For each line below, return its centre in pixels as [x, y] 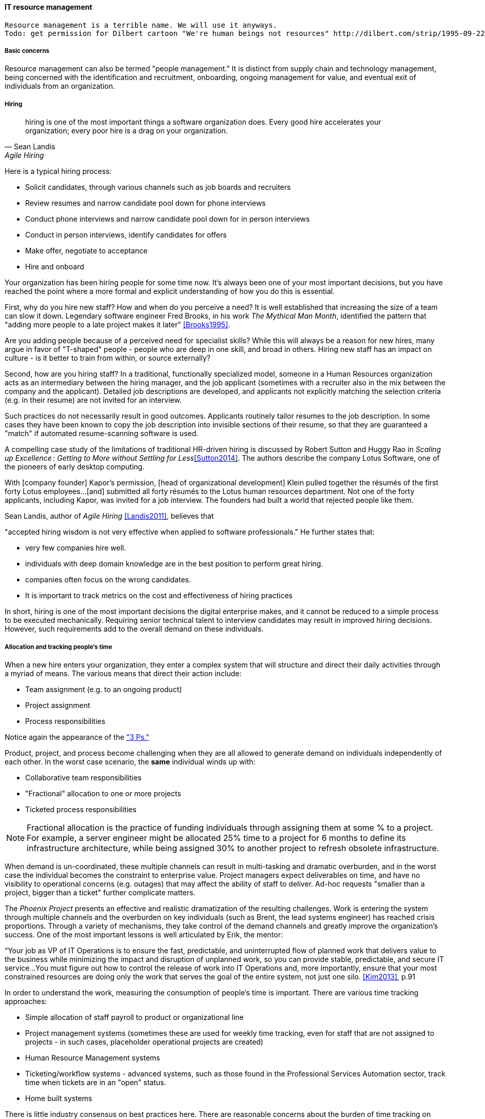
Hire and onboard [55, 267]
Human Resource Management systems [93, 1057]
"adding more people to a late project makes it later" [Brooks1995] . [118, 325]
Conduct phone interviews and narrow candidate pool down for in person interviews [168, 219]
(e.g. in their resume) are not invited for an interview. [93, 400]
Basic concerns [27, 51]
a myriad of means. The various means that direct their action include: [123, 673]
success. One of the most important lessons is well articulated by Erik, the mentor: [144, 934]
